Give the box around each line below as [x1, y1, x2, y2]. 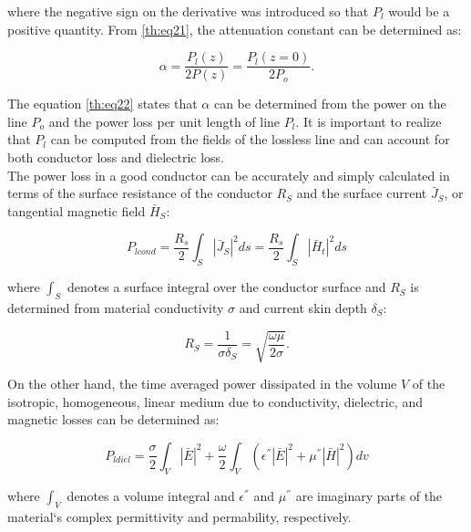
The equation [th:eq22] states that [7, 94, 198, 113]
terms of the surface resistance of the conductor [7, 183, 272, 203]
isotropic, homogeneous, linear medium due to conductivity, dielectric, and [7, 391, 424, 411]
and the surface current [296, 183, 427, 203]
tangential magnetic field [7, 201, 146, 220]
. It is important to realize [295, 111, 442, 130]
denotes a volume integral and [67, 485, 235, 505]
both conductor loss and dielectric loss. [7, 148, 224, 167]
